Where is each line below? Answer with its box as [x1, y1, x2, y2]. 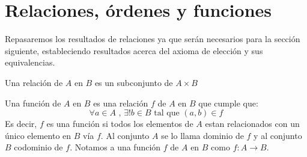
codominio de [14, 141, 63, 153]
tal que [154, 109, 180, 118]
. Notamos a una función [70, 141, 161, 153]
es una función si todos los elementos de [46, 117, 193, 130]
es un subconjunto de [94, 76, 173, 88]
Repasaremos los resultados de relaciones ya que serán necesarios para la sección [5, 32, 300, 45]
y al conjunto [254, 129, 302, 141]
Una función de [5, 96, 61, 109]
